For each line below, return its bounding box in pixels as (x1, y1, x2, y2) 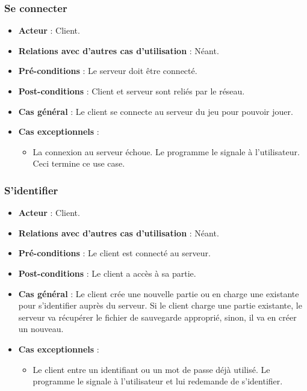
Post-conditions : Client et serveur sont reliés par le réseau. (18, 85, 245, 97)
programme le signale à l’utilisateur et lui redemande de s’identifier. (33, 375, 283, 387)
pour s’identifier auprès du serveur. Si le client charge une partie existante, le (18, 299, 302, 312)
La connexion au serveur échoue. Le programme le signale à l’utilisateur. (33, 145, 300, 158)
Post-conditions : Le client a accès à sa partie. (18, 266, 196, 279)
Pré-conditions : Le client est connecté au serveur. (18, 247, 211, 259)
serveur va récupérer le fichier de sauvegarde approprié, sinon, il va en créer (18, 310, 297, 323)
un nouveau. (18, 322, 64, 335)
